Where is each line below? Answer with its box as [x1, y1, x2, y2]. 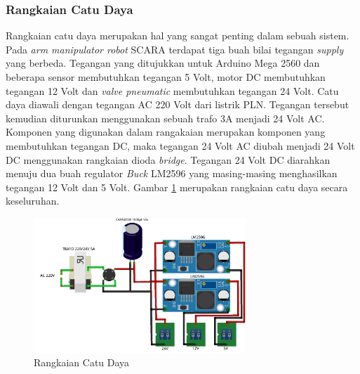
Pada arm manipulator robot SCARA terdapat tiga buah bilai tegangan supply [6, 41, 344, 56]
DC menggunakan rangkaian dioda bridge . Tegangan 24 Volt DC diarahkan [6, 152, 331, 167]
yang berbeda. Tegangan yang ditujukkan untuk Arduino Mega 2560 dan [6, 56, 320, 70]
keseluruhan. [6, 193, 60, 208]
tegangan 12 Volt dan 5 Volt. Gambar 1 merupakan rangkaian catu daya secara [6, 179, 348, 194]
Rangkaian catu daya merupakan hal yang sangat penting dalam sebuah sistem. [6, 28, 349, 43]
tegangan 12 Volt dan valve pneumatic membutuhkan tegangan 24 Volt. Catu [6, 83, 339, 98]
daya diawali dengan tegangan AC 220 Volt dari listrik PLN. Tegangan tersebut [6, 97, 349, 112]
